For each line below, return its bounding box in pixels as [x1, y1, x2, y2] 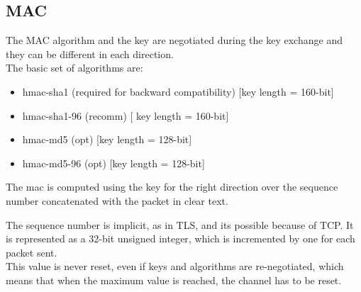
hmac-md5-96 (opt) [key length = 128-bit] [22, 155, 205, 170]
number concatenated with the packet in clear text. [6, 193, 228, 208]
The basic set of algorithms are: [6, 60, 143, 75]
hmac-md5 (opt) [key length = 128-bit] [22, 132, 192, 147]
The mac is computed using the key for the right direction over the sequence [6, 179, 338, 194]
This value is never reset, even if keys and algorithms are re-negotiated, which [6, 259, 344, 274]
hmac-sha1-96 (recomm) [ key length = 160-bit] [22, 108, 229, 123]
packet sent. [6, 245, 57, 259]
